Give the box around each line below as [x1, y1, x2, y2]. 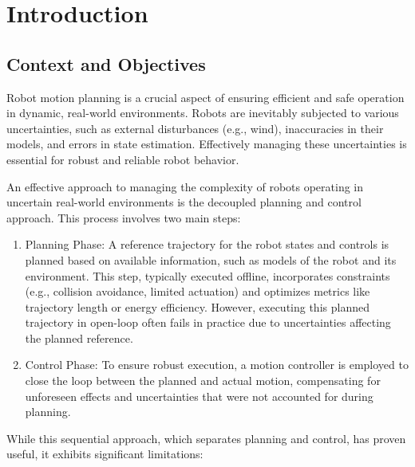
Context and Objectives [6, 51, 206, 76]
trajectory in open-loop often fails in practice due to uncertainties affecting [25, 314, 391, 331]
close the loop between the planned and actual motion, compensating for [25, 372, 381, 389]
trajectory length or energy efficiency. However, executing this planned [25, 298, 370, 315]
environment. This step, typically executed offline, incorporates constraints [25, 267, 390, 284]
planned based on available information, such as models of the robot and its [25, 251, 397, 268]
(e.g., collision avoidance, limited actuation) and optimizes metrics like [25, 283, 370, 300]
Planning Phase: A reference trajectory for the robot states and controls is [25, 236, 389, 253]
